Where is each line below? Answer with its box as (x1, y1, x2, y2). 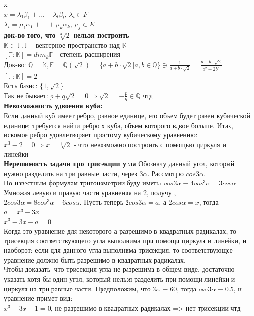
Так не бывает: (4, 90, 48, 100)
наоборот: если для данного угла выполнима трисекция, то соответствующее (4, 245, 233, 255)
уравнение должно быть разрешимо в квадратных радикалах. (4, 254, 186, 264)
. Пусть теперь (79, 197, 124, 207)
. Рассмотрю (147, 168, 184, 178)
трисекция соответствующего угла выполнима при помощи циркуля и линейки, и (4, 235, 247, 245)
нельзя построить (73, 30, 129, 40)
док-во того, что (4, 30, 56, 40)
